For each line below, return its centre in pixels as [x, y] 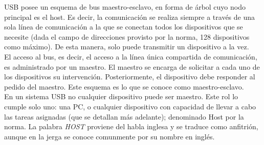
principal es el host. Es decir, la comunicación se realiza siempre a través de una [130, 17]
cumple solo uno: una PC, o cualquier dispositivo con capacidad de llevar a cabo [130, 106]
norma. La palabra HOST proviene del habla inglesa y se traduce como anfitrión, [131, 126]
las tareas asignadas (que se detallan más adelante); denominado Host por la [124, 116]
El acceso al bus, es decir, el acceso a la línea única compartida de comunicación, [131, 56]
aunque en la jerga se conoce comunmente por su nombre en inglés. [109, 136]
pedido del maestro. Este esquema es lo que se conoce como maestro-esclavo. [124, 86]
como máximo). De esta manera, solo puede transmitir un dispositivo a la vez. [127, 47]
